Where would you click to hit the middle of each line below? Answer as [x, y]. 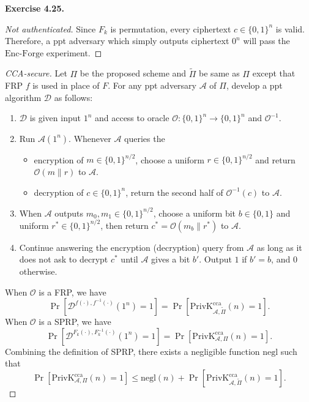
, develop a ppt [254, 85]
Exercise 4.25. [35, 8]
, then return [125, 225]
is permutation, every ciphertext [171, 28]
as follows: [73, 97]
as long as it [279, 247]
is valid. [290, 28]
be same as [219, 73]
